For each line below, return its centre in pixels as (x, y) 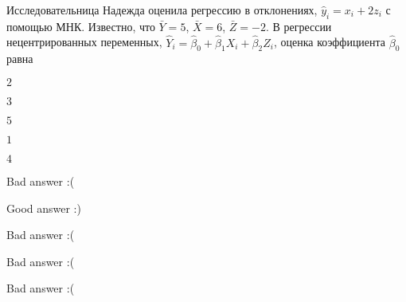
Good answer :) (44, 208)
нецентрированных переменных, (84, 42)
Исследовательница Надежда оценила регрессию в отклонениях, (162, 10)
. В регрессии (299, 26)
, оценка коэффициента (330, 42)
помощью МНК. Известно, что (81, 26)
